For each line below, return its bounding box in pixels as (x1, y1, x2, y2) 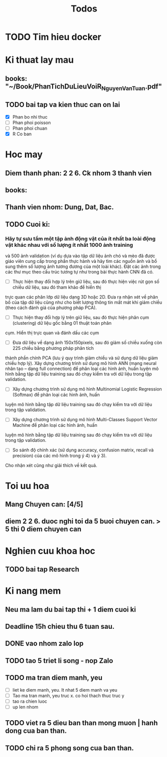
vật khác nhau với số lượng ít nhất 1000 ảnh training (5, 241, 133, 248)
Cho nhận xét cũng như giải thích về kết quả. (5, 462, 97, 468)
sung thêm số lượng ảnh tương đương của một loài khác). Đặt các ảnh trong (5, 263, 161, 269)
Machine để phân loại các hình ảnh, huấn (12, 422, 97, 428)
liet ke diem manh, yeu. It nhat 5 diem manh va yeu (12, 687, 117, 693)
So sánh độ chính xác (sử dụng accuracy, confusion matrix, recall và (12, 447, 154, 453)
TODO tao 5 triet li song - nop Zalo (5, 656, 113, 665)
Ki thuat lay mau (5, 54, 74, 66)
